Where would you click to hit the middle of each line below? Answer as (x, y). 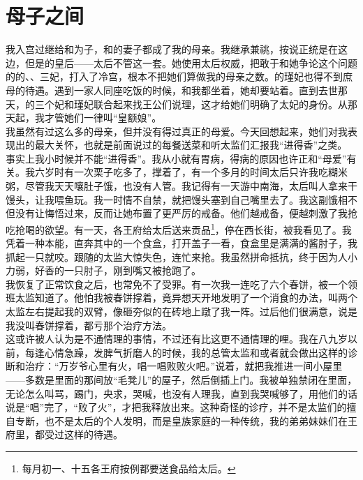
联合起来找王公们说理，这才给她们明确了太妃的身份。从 (220, 104)
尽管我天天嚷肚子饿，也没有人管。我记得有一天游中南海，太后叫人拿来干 (191, 186)
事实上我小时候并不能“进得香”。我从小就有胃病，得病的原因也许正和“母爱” (176, 158)
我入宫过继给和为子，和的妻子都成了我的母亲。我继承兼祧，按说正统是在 (172, 49)
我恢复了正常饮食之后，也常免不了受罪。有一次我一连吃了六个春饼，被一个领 (181, 284)
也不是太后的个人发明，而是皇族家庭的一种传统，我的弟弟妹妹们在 (196, 420)
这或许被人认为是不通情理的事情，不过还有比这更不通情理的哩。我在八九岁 (177, 339)
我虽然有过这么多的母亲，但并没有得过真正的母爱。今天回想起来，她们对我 (177, 131)
